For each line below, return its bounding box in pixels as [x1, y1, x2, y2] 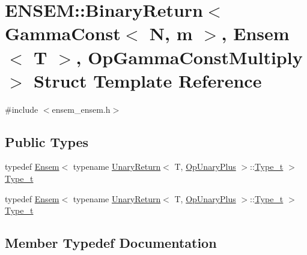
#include [5, 103, 38, 115]
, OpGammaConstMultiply [76, 44, 303, 69]
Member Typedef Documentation [5, 233, 217, 252]
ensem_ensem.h [52, 103, 111, 115]
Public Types [5, 132, 89, 151]
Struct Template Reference [34, 68, 262, 92]
